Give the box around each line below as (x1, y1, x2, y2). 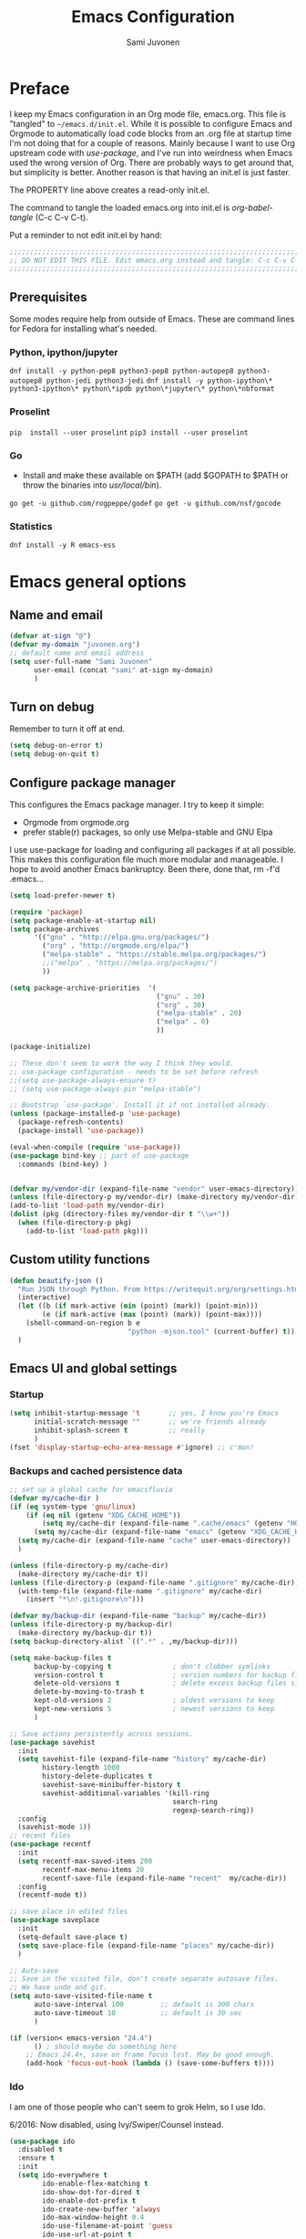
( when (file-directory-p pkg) (17, 1218, 132, 1227)
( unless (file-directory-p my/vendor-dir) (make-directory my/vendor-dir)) (9, 1193, 303, 1202)
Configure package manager (9, 774, 176, 791)
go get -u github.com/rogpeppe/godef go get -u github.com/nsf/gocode (9, 499, 281, 509)
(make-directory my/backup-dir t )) (17, 1628, 153, 1638)
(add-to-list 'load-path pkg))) (25, 1226, 148, 1235)
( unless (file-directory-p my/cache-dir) (9, 1561, 169, 1570)
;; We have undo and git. (9, 1983, 107, 1992)
